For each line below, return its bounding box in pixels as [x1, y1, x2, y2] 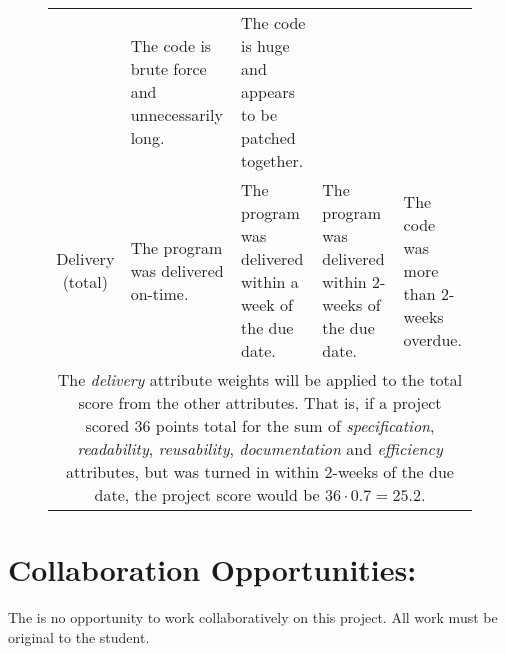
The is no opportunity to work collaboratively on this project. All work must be [8, 607, 498, 628]
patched [241, 126, 296, 149]
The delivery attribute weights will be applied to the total [57, 368, 463, 391]
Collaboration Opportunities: [8, 549, 417, 590]
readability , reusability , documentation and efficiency [77, 437, 443, 460]
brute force [130, 57, 207, 80]
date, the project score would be [94, 483, 320, 506]
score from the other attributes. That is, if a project [78, 391, 442, 414]
